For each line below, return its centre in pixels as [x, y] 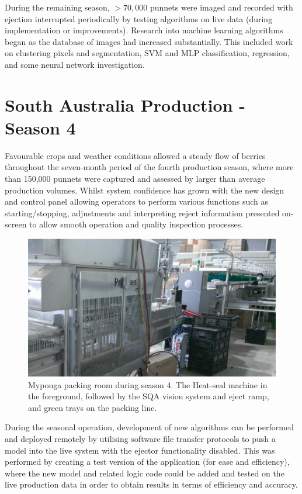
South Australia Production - [125, 104]
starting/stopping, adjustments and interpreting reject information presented [142, 213]
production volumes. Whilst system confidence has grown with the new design [145, 190]
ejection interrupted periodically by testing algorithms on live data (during [139, 18]
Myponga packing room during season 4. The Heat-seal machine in [148, 384]
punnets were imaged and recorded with [221, 7]
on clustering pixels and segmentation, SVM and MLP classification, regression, [147, 53]
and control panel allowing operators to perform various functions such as [136, 201]
